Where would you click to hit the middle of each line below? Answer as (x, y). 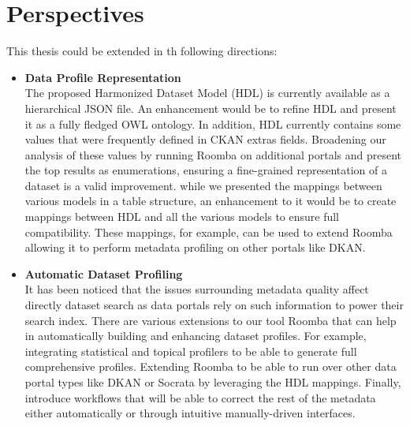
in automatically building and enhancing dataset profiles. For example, (196, 336)
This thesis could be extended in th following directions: (142, 51)
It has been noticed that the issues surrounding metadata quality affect (197, 289)
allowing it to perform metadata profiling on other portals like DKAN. (195, 247)
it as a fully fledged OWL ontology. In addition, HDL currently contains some (213, 123)
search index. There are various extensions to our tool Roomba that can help (211, 320)
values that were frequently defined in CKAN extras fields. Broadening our (205, 139)
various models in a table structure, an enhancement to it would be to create (211, 201)
